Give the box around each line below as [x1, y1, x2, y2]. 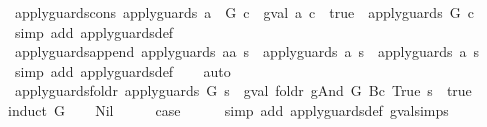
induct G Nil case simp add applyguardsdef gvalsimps [8, 99, 449, 120]
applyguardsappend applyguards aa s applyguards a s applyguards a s [14, 41, 479, 62]
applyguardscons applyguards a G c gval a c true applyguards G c [14, 2, 474, 22]
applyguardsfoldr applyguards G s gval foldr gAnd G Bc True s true [14, 80, 472, 101]
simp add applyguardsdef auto [14, 60, 231, 81]
